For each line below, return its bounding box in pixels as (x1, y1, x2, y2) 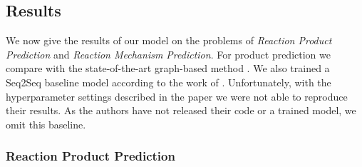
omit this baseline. (6, 116, 86, 131)
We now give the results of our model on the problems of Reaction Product (6, 33, 332, 48)
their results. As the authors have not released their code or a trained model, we (6, 103, 356, 118)
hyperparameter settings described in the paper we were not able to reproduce (6, 88, 348, 103)
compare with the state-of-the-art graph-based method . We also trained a (6, 61, 330, 76)
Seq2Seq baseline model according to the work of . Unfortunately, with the (6, 74, 331, 89)
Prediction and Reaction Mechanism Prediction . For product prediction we (6, 46, 331, 61)
